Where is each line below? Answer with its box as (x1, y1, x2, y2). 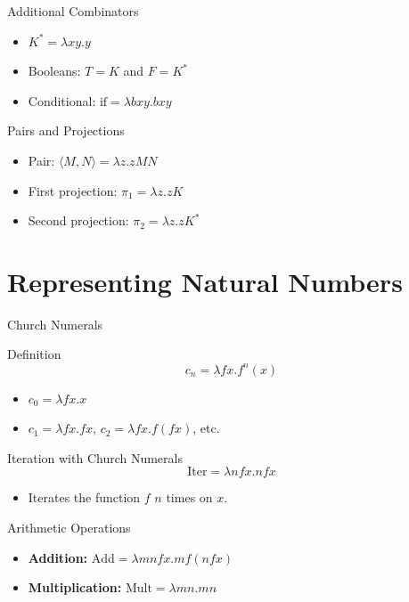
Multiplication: (28, 578, 122, 597)
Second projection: (28, 211, 129, 230)
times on (166, 488, 213, 507)
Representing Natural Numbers (7, 263, 403, 299)
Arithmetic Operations (7, 517, 131, 536)
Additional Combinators (7, 2, 139, 20)
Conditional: (28, 91, 96, 110)
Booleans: (28, 61, 81, 80)
